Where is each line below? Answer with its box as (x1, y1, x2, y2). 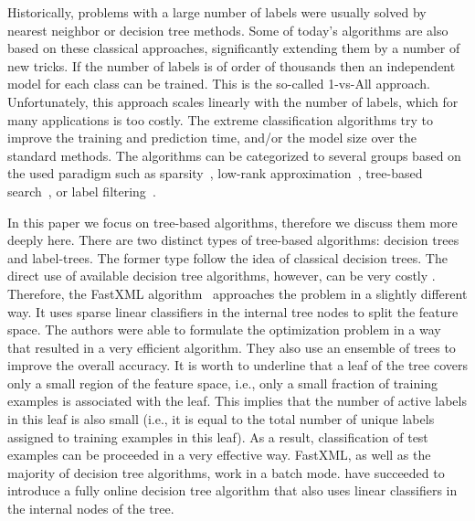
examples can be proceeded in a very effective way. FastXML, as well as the (7, 445, 431, 464)
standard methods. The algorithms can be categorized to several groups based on (7, 145, 461, 165)
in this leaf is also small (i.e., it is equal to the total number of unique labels (7, 409, 435, 429)
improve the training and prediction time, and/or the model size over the (7, 128, 417, 147)
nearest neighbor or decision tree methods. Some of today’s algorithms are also (7, 20, 449, 39)
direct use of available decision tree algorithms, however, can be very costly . (7, 266, 436, 285)
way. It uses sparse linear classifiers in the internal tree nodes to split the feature (7, 302, 459, 321)
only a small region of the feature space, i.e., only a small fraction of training (7, 373, 438, 392)
